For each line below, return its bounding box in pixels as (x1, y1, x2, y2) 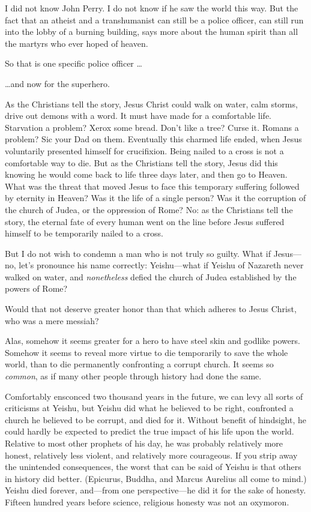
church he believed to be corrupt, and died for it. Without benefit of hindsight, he (5, 413, 306, 426)
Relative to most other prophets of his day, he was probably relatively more (5, 437, 283, 449)
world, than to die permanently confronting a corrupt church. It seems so (5, 358, 274, 370)
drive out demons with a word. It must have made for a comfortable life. (5, 109, 272, 122)
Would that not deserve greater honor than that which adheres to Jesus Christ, (5, 303, 297, 315)
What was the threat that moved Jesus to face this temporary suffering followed (5, 179, 300, 192)
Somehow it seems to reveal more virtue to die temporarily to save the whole (5, 346, 288, 358)
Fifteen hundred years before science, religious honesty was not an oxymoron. (5, 495, 289, 508)
